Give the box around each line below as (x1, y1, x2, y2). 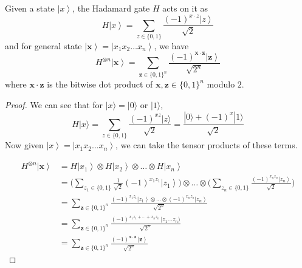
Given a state (5, 2, 55, 14)
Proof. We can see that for (5, 98, 103, 111)
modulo (207, 78, 235, 91)
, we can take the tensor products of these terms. (115, 139, 298, 151)
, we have (154, 39, 189, 52)
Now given (5, 139, 44, 151)
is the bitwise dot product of (47, 78, 153, 91)
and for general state (5, 39, 82, 52)
